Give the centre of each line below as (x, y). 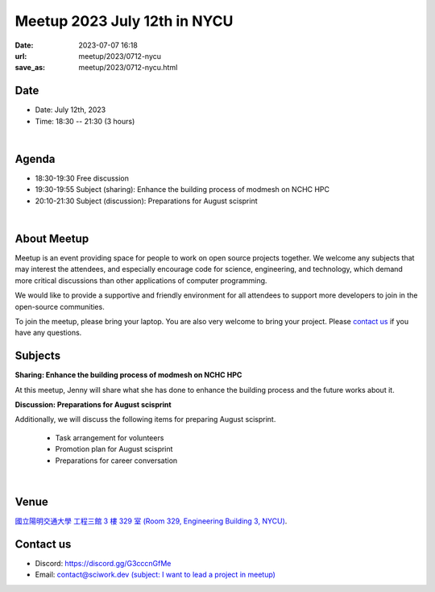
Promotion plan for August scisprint (114, 449)
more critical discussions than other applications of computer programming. (141, 280)
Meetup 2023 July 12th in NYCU (124, 21)
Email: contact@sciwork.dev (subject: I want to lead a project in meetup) (155, 575)
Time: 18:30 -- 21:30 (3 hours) (85, 121)
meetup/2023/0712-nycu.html (128, 68)
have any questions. (48, 333)
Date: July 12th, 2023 (70, 110)
